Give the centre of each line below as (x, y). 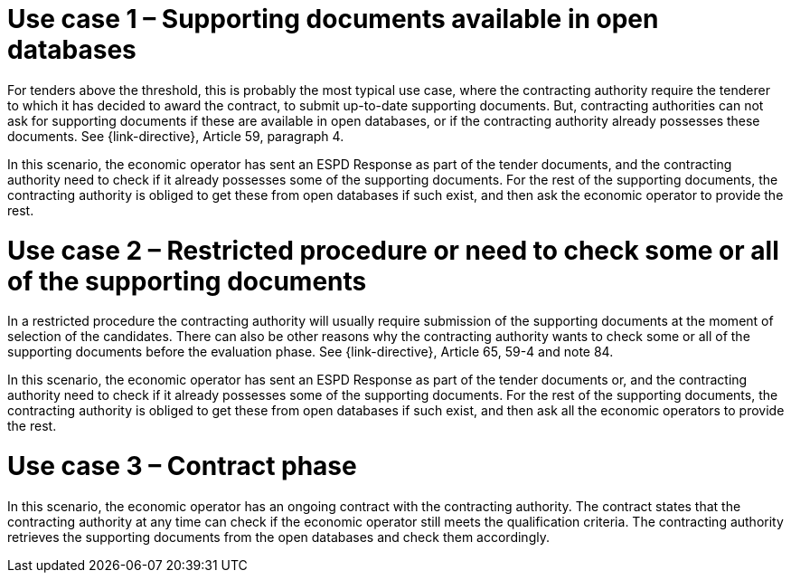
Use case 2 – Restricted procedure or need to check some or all (393, 250)
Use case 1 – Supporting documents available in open (333, 19)
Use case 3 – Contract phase (182, 466)
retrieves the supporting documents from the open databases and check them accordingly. (278, 537)
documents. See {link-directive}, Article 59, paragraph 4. (176, 136)
